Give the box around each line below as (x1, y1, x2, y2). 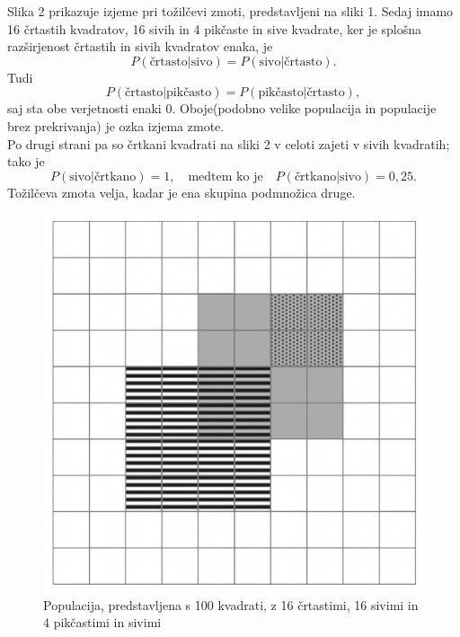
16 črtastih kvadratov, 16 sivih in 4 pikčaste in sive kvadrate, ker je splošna (7, 19, 422, 38)
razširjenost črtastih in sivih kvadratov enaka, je (7, 37, 273, 56)
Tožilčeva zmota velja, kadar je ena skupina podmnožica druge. (7, 182, 356, 201)
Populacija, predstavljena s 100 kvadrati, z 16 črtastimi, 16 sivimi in (43, 595, 419, 614)
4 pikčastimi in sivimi (43, 613, 162, 632)
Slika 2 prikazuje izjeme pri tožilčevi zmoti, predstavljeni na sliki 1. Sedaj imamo (7, 2, 454, 20)
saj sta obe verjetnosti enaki (7, 99, 162, 118)
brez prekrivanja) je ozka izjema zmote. (7, 116, 225, 135)
